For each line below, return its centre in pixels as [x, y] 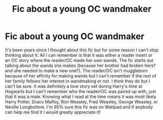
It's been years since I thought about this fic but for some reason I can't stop [82, 50]
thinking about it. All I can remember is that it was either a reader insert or [79, 55]
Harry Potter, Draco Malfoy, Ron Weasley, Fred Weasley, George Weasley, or [81, 101]
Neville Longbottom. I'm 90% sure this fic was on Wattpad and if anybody [79, 107]
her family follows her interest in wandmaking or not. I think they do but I [78, 81]
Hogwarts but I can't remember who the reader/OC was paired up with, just [81, 91]
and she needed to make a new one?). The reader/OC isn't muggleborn [76, 70]
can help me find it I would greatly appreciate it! [53, 112]
